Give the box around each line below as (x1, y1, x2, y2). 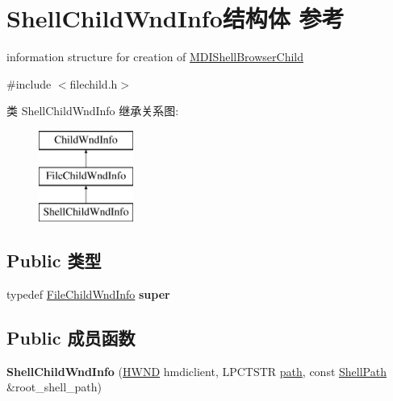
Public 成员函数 (6, 325, 136, 350)
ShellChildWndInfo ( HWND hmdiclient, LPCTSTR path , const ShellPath (6, 362, 387, 379)
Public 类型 (6, 248, 102, 273)
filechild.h (69, 75, 118, 92)
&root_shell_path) (6, 378, 102, 395)
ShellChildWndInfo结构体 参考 (6, 2, 345, 35)
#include (6, 75, 52, 92)
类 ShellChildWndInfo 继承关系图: (6, 102, 179, 119)
